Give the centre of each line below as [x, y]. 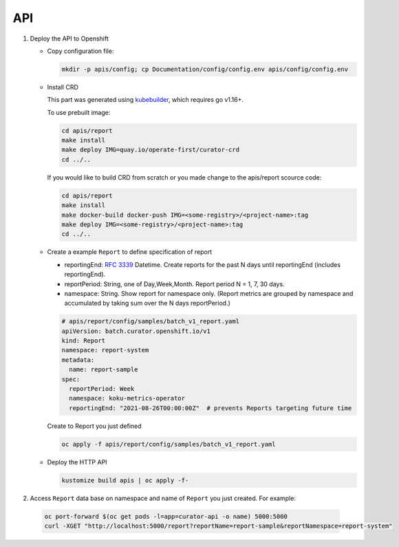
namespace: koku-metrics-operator [127, 398]
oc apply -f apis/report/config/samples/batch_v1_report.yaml [169, 444]
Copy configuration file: [80, 51]
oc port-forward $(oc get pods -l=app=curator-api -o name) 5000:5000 [166, 516]
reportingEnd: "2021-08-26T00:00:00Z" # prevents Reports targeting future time [211, 408]
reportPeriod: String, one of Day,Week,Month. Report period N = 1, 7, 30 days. [174, 284]
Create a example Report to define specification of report [130, 252]
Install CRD [63, 87]
